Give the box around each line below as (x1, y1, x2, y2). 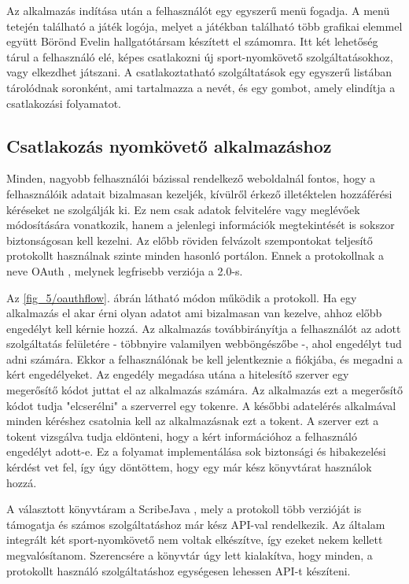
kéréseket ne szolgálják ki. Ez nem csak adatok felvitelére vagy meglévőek (6, 201, 360, 217)
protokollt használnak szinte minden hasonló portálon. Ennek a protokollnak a (6, 247, 385, 264)
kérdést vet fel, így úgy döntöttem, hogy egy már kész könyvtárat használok (6, 459, 372, 475)
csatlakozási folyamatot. (6, 94, 121, 111)
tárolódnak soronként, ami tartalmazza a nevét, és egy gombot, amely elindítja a (6, 79, 396, 95)
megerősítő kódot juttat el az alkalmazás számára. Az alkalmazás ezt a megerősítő (6, 382, 403, 398)
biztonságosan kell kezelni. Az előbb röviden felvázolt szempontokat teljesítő (6, 231, 373, 248)
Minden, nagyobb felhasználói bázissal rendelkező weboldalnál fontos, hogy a (6, 170, 375, 187)
